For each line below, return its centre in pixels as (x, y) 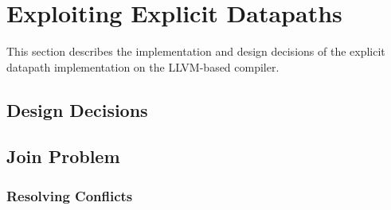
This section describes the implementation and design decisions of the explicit (196, 51)
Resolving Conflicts (70, 195)
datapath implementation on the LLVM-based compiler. (143, 66)
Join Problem (63, 156)
